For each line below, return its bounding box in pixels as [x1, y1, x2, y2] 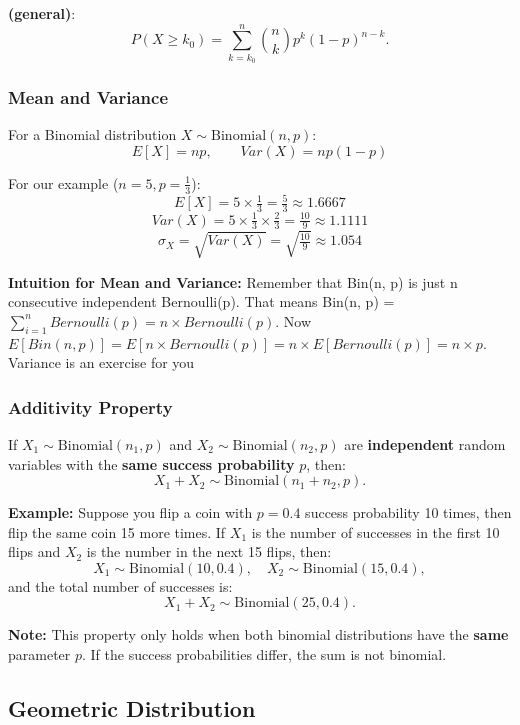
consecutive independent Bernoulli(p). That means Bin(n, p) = [8, 291, 395, 312]
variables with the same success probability [8, 453, 295, 474]
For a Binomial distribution [8, 124, 177, 145]
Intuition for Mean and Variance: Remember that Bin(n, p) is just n [8, 271, 458, 292]
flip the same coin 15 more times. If [8, 521, 226, 542]
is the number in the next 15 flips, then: [86, 541, 332, 562]
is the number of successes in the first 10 [251, 521, 500, 542]
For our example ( [8, 172, 119, 193]
